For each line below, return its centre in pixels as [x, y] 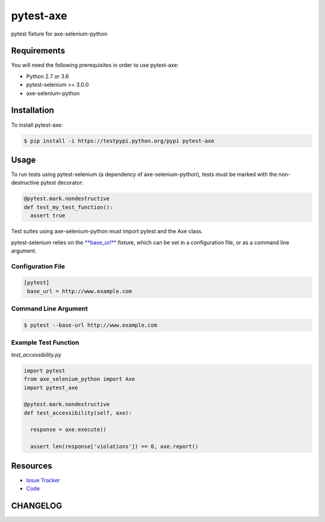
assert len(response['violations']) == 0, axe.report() [114, 447]
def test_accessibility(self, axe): [78, 413]
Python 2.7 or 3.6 [48, 76]
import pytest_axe [51, 388]
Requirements [38, 51]
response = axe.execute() [68, 430]
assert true [48, 216]
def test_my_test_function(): [68, 207]
